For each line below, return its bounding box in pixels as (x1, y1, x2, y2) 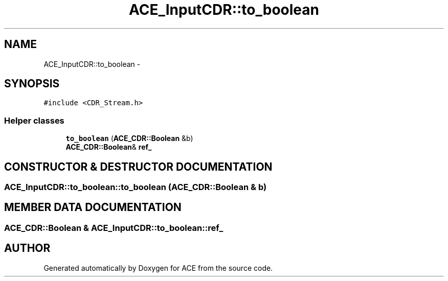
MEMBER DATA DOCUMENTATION (4, 201, 182, 214)
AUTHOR (4, 242, 51, 255)
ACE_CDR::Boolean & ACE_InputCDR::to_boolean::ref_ (4, 222, 223, 233)
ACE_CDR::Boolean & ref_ (65, 143, 152, 152)
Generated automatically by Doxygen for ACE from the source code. (43, 263, 273, 272)
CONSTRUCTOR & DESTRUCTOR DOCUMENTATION (4, 160, 273, 173)
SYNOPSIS (4, 77, 60, 90)
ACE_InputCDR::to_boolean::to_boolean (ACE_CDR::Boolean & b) (4, 182, 267, 193)
